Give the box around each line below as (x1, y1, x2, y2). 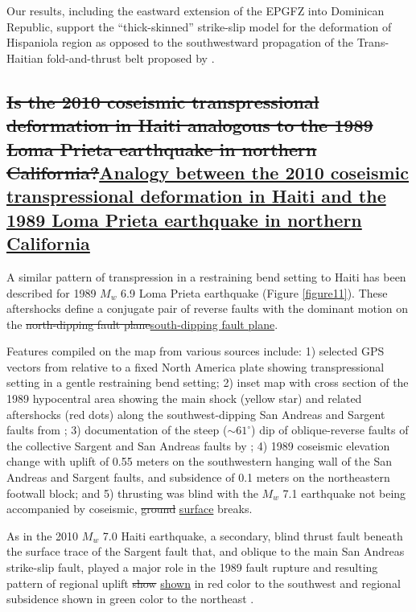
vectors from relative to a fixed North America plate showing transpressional (6, 358, 385, 375)
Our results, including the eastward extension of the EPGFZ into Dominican (6, 2, 385, 18)
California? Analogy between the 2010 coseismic (6, 159, 409, 184)
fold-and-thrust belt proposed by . (47, 49, 215, 66)
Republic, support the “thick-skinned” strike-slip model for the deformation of (6, 18, 392, 35)
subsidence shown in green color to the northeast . (6, 590, 254, 607)
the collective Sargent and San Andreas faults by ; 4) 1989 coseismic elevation (6, 437, 390, 454)
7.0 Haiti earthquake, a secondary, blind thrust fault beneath (102, 527, 403, 544)
